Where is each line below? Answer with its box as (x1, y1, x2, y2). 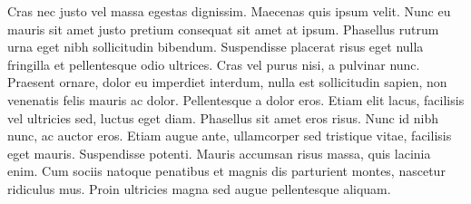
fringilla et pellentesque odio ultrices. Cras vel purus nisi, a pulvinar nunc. (7, 54, 420, 73)
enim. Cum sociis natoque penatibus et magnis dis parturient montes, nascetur (7, 161, 446, 180)
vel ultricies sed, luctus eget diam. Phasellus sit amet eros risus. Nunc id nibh (7, 108, 439, 127)
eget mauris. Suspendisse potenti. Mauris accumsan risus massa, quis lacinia (7, 143, 431, 162)
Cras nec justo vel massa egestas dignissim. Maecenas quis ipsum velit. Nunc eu (7, 2, 451, 20)
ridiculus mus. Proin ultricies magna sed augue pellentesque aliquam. (7, 179, 391, 198)
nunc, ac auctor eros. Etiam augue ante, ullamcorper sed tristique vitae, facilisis (7, 126, 452, 145)
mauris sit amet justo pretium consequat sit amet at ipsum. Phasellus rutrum (7, 19, 439, 38)
